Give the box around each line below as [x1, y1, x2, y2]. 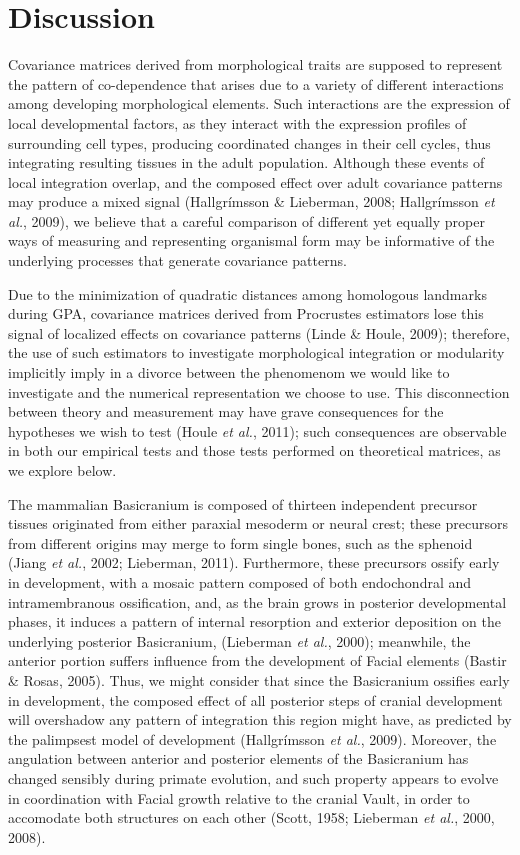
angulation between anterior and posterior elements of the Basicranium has [8, 748, 469, 769]
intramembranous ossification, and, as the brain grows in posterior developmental [8, 591, 507, 612]
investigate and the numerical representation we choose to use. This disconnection [8, 381, 510, 402]
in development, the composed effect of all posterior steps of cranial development [8, 689, 503, 710]
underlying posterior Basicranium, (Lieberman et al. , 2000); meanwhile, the [8, 630, 471, 651]
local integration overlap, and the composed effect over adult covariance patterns [8, 171, 503, 192]
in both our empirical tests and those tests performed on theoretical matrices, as [8, 440, 501, 461]
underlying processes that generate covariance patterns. [8, 250, 347, 271]
